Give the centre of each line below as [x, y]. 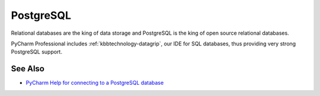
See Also [28, 69]
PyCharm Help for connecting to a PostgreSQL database [95, 83]
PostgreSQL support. [36, 52]
